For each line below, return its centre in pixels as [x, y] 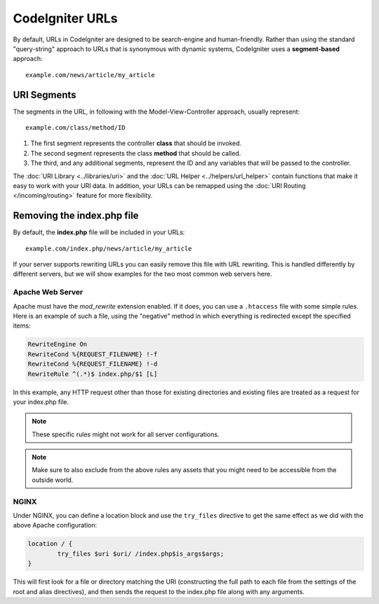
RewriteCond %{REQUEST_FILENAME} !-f [93, 354]
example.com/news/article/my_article [91, 75]
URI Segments [45, 95]
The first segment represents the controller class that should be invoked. [136, 143]
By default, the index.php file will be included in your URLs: [99, 232]
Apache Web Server [48, 293]
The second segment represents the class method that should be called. [136, 153]
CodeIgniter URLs [65, 18]
